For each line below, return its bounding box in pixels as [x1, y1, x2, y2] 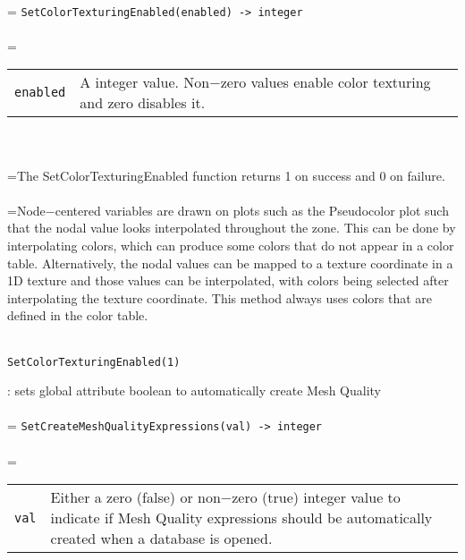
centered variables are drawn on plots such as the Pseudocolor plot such [55, 200, 449, 219]
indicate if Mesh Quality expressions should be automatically [50, 507, 433, 529]
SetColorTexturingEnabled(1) [7, 355, 181, 369]
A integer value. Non [80, 72, 210, 93]
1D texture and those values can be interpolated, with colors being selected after [7, 271, 449, 290]
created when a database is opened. [50, 528, 273, 549]
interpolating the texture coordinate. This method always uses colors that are [7, 288, 433, 307]
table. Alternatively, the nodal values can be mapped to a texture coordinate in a [7, 253, 453, 272]
